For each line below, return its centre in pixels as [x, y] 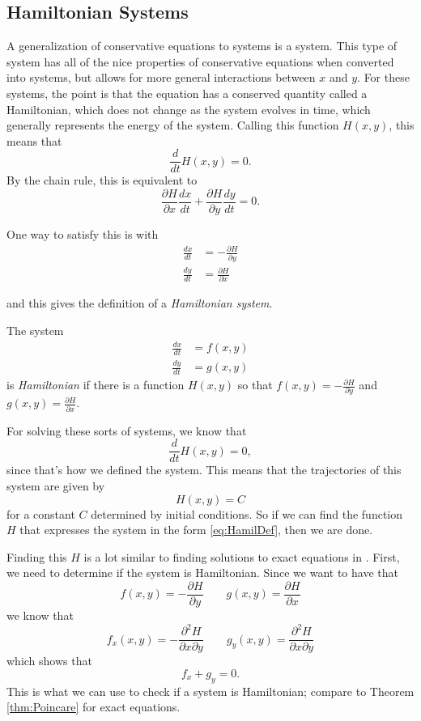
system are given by [56, 486]
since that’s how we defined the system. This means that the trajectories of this [204, 470]
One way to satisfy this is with [83, 234]
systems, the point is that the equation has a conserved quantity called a [187, 93]
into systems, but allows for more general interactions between [161, 77]
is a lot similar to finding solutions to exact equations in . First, [242, 556]
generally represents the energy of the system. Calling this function [173, 125]
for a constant [41, 513]
